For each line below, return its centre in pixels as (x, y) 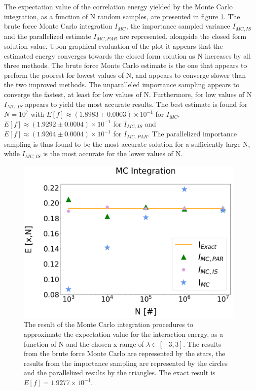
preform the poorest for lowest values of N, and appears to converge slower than (125, 75)
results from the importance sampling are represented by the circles (126, 363)
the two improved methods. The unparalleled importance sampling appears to (122, 84)
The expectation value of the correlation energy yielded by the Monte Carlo (118, 6)
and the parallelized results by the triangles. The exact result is (120, 373)
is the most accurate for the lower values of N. (113, 153)
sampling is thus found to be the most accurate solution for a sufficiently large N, (127, 144)
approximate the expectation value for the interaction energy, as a (124, 334)
